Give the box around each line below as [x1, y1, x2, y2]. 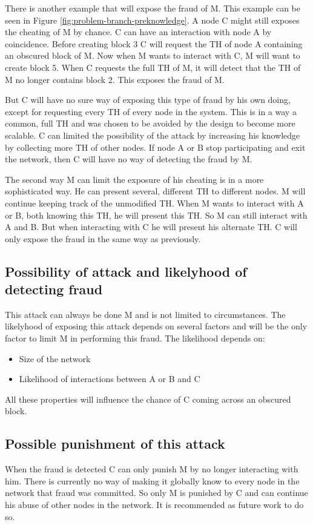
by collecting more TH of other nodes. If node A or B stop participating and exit [5, 140, 306, 153]
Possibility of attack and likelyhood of [5, 262, 247, 280]
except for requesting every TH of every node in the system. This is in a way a [5, 105, 297, 117]
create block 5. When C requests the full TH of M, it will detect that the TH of [5, 61, 301, 73]
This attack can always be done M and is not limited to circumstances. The [5, 308, 286, 320]
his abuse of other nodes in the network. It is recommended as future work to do [5, 498, 304, 511]
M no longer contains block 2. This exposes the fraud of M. [5, 73, 225, 85]
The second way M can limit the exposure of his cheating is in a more [5, 173, 264, 185]
